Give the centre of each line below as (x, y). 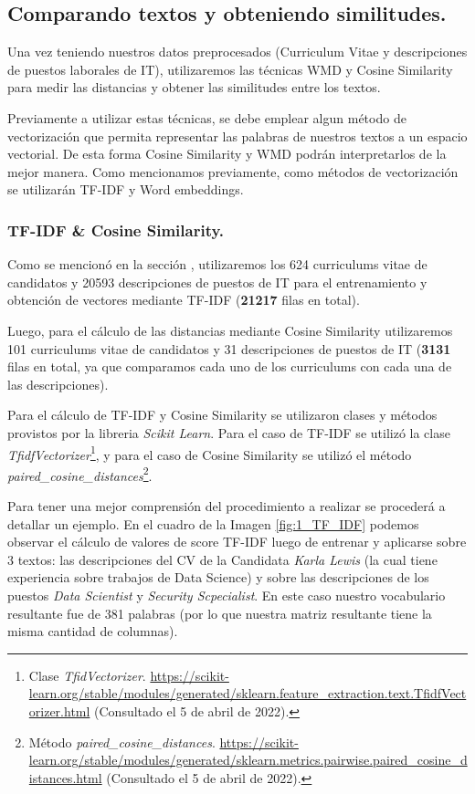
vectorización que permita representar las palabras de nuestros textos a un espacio (237, 136)
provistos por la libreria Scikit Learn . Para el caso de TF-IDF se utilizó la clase (229, 432)
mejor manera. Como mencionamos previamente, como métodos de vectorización (233, 171)
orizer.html (59, 710)
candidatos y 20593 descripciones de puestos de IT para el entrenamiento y (217, 282)
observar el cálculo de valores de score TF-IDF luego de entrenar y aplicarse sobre (237, 542)
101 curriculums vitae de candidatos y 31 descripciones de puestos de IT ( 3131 (229, 348)
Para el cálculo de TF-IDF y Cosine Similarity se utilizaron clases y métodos (222, 415)
